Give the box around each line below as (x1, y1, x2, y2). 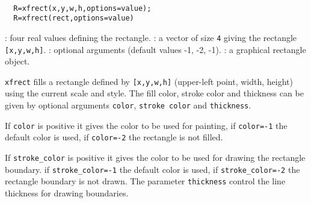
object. (5, 55, 30, 67)
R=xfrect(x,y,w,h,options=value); (13, 4, 152, 13)
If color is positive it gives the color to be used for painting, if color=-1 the (5, 119, 288, 131)
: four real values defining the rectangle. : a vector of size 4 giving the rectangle (5, 31, 297, 43)
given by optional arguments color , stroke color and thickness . (5, 99, 251, 111)
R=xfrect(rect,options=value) (13, 14, 134, 23)
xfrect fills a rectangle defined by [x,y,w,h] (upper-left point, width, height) (5, 75, 293, 87)
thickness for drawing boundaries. (5, 187, 129, 199)
